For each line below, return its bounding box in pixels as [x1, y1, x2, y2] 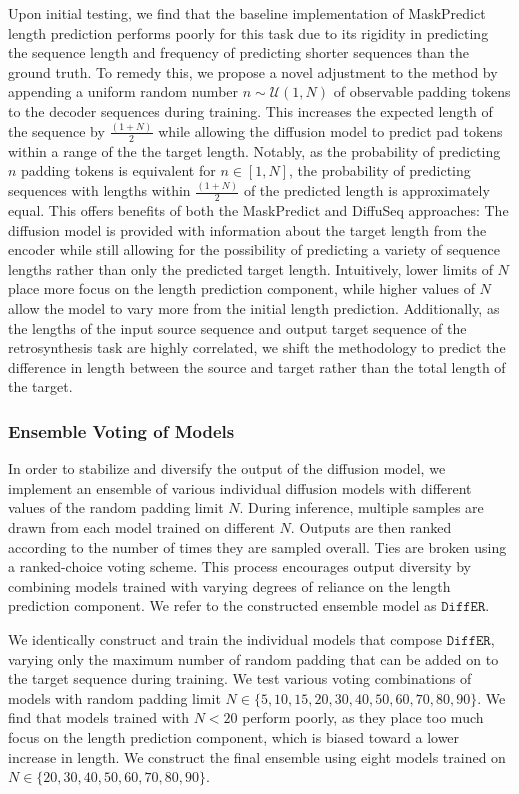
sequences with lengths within [8, 180, 191, 201]
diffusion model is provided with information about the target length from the [8, 219, 487, 240]
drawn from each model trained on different [8, 516, 275, 537]
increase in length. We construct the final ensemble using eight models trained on [8, 746, 506, 767]
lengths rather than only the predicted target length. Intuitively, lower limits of [8, 258, 493, 279]
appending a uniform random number [8, 81, 239, 102]
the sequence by [8, 120, 105, 141]
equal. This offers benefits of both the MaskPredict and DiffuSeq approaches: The [8, 200, 509, 221]
